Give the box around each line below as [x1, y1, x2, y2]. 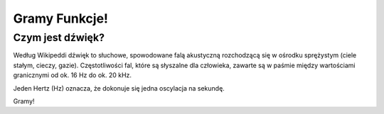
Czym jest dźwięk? [13, 31, 105, 44]
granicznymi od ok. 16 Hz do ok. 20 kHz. [13, 71, 132, 79]
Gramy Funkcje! [13, 11, 109, 26]
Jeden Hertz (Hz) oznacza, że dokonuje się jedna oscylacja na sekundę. [13, 84, 225, 92]
